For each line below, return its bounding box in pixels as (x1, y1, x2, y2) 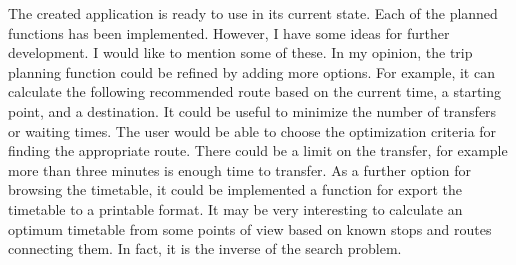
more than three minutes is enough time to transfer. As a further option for (8, 159, 471, 180)
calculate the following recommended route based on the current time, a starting (8, 81, 502, 102)
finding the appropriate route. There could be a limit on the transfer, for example (8, 140, 508, 161)
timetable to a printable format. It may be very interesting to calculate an (8, 198, 463, 219)
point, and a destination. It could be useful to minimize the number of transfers (8, 100, 497, 121)
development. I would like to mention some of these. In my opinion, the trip (8, 42, 473, 63)
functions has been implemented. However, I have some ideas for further (8, 22, 450, 43)
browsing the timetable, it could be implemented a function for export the (8, 179, 463, 200)
